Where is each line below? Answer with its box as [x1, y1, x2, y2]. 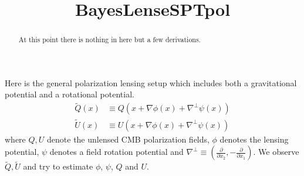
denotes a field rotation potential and [49, 145, 184, 158]
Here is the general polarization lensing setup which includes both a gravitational [5, 76, 297, 89]
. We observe [253, 145, 299, 158]
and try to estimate [23, 160, 93, 172]
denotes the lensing [219, 133, 289, 145]
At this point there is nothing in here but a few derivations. [18, 35, 201, 45]
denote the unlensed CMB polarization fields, [47, 133, 210, 145]
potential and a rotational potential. [5, 88, 134, 100]
